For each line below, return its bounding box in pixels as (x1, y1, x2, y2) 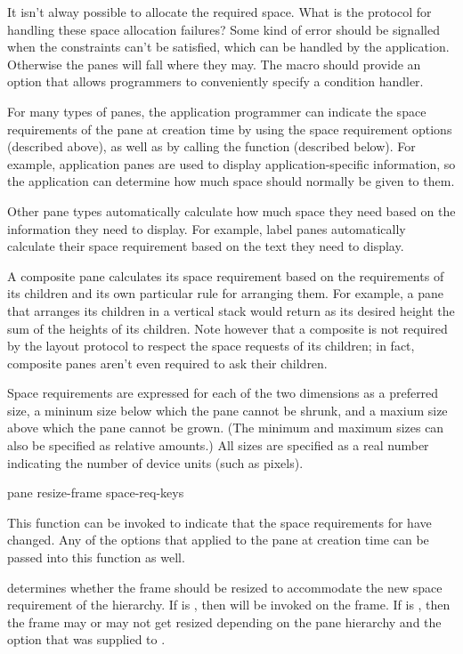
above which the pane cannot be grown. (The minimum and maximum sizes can (7, 418, 444, 437)
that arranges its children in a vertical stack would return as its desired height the (7, 301, 455, 319)
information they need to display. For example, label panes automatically (7, 219, 406, 238)
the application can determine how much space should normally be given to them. (7, 172, 455, 190)
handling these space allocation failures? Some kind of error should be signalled (7, 20, 440, 38)
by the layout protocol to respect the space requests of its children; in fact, (7, 336, 415, 355)
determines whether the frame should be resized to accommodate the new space (7, 577, 443, 596)
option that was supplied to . (7, 630, 166, 649)
